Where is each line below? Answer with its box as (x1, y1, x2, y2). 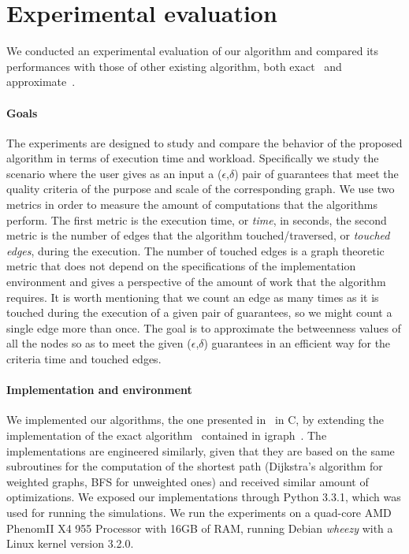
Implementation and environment (6, 381, 192, 398)
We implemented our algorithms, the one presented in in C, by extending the (6, 411, 384, 428)
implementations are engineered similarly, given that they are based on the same (6, 442, 395, 459)
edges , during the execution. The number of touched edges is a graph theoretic (6, 242, 385, 258)
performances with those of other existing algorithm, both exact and (6, 58, 342, 74)
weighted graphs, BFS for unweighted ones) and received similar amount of (6, 473, 369, 489)
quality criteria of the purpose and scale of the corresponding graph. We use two (6, 180, 395, 197)
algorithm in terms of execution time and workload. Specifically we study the (6, 150, 379, 166)
